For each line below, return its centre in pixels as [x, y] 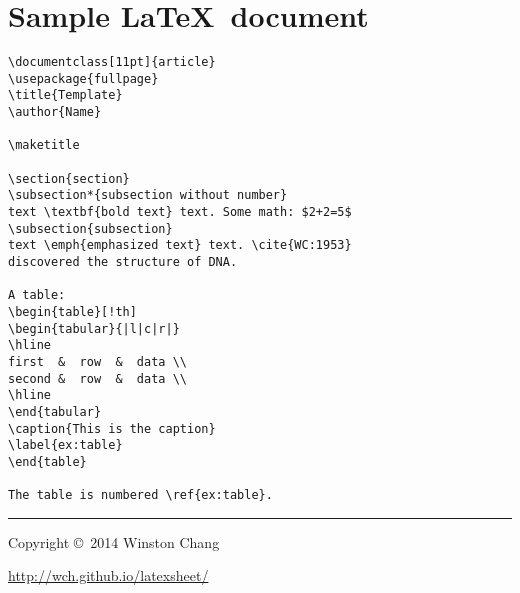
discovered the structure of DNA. [123, 262]
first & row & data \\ [97, 361]
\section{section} [69, 178]
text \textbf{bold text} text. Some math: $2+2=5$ [180, 212]
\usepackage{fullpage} [83, 78]
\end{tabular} [55, 411]
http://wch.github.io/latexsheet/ [108, 575]
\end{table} [47, 461]
